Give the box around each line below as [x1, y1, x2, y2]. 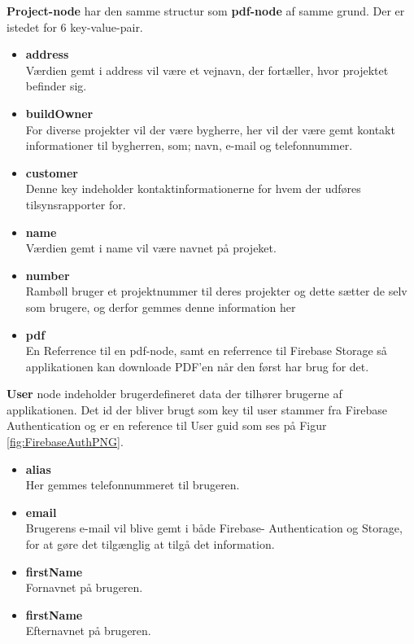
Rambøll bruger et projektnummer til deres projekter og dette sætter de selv [25, 283, 407, 300]
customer [25, 164, 78, 181]
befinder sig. [25, 77, 87, 94]
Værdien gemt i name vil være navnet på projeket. [25, 239, 277, 256]
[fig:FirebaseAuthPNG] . [7, 433, 124, 450]
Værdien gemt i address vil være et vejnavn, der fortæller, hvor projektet [25, 61, 389, 78]
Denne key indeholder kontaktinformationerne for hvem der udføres [25, 180, 361, 197]
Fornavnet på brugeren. [25, 579, 143, 596]
